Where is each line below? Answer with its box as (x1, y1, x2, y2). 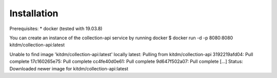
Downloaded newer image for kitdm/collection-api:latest (9, 65, 128, 71)
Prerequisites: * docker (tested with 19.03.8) (9, 25, 103, 32)
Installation (9, 8, 58, 19)
